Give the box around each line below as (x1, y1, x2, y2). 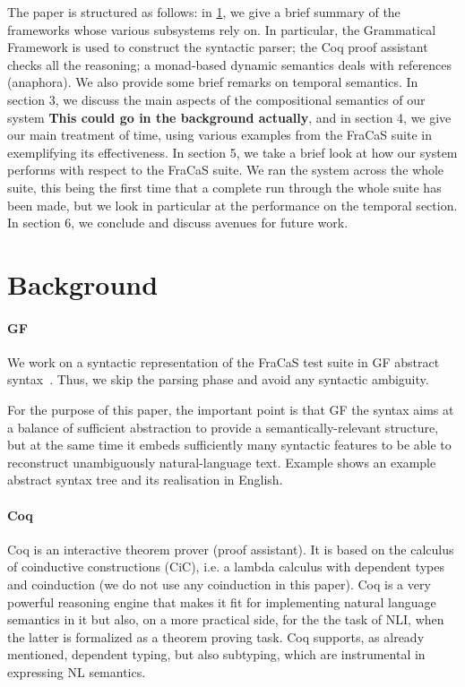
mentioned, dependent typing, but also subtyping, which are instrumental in (7, 645, 426, 664)
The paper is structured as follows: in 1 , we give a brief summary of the (7, 3, 400, 21)
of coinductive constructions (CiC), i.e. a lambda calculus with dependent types (7, 557, 445, 576)
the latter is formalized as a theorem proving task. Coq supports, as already (7, 627, 425, 646)
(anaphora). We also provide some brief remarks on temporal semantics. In (7, 73, 418, 91)
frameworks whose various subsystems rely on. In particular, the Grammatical (7, 20, 436, 39)
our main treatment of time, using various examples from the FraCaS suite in (7, 125, 432, 144)
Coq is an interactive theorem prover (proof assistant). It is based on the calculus (7, 539, 454, 558)
